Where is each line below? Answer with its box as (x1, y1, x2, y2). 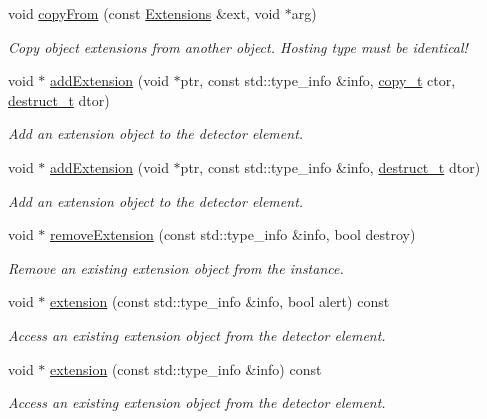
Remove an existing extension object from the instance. (8, 257, 344, 278)
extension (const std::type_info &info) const (50, 358, 322, 379)
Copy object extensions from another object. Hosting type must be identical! (8, 36, 468, 57)
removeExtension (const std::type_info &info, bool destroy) (50, 224, 416, 245)
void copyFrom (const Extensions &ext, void (8, 3, 281, 23)
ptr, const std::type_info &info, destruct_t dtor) (180, 156, 481, 177)
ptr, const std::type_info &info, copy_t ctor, (180, 70, 456, 91)
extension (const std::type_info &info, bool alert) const (50, 291, 390, 312)
